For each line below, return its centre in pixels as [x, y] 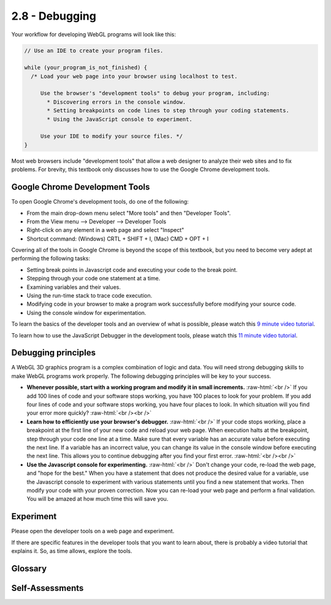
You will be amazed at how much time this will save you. [97, 499]
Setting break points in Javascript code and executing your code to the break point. [132, 269]
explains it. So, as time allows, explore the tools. [72, 551]
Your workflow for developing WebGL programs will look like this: [94, 34]
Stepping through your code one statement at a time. [93, 279]
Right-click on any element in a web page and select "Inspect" [105, 230]
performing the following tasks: [51, 258]
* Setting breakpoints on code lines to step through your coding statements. [168, 111]
